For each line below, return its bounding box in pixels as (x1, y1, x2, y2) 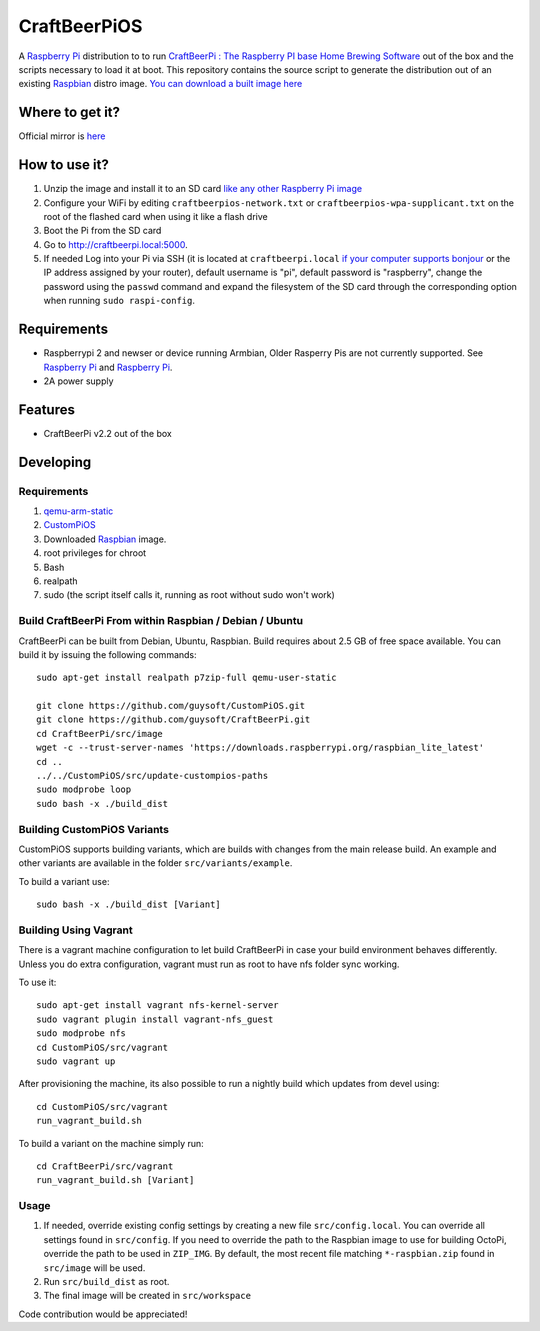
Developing (18, 453, 92, 470)
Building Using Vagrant (18, 923, 134, 937)
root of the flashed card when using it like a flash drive (43, 210, 269, 222)
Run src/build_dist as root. (43, 1276, 170, 1288)
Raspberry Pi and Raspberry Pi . (43, 361, 173, 373)
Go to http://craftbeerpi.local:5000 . (43, 238, 189, 250)
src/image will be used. (43, 1261, 146, 1274)
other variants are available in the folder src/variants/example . (18, 857, 293, 869)
